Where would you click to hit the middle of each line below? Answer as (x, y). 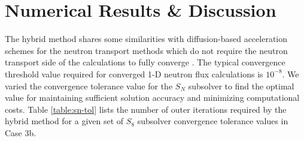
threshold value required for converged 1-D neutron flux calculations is (134, 73)
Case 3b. (21, 132)
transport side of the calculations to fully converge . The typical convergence (145, 62)
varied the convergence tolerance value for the (89, 85)
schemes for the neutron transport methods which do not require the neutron (146, 50)
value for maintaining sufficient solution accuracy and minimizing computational (152, 97)
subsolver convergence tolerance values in (213, 121)
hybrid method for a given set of (64, 121)
